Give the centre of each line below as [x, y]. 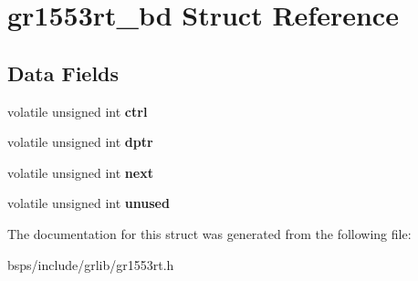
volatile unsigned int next [80, 172]
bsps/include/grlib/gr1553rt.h [91, 264]
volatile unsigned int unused [89, 203]
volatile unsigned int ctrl [78, 111]
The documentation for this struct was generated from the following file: [209, 233]
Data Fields [63, 73]
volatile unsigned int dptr [80, 142]
